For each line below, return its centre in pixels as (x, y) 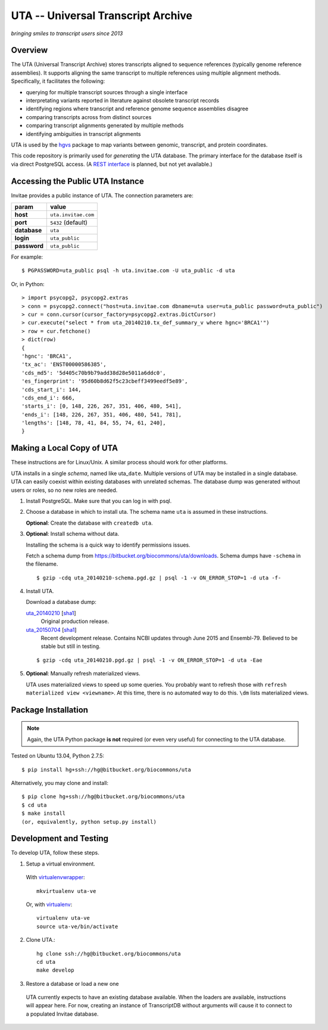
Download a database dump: (61, 602)
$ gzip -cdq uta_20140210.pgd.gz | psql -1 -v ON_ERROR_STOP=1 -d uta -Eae (149, 660)
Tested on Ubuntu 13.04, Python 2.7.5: (57, 756)
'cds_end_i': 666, (49, 398)
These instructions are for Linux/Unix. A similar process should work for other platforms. (119, 463)
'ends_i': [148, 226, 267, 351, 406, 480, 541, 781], (101, 415)
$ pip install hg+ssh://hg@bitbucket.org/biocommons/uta (107, 770)
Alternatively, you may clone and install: (60, 783)
